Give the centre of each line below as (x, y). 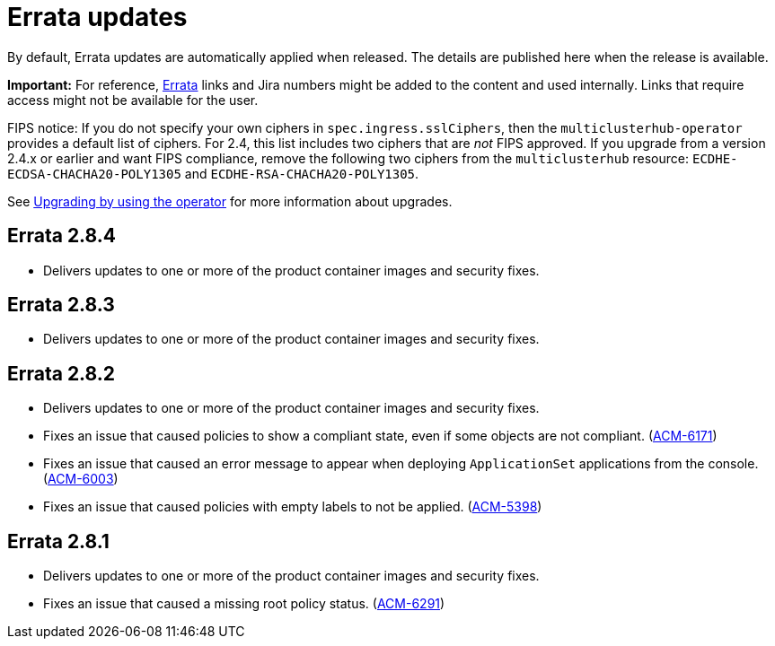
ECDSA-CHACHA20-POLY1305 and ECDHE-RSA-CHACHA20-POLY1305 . (213, 173)
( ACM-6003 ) (81, 479)
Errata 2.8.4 (62, 236)
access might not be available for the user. (133, 100)
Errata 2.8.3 (61, 305)
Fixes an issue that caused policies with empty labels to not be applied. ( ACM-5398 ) (293, 507)
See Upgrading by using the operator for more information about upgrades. (230, 201)
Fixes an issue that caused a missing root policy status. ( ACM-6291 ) (244, 604)
